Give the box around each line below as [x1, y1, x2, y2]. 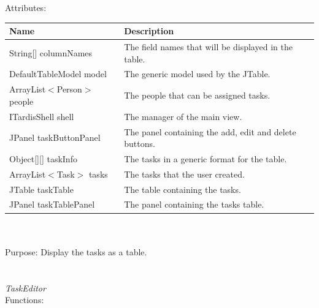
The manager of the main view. [124, 110, 242, 122]
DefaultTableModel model [9, 67, 107, 80]
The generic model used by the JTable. [124, 67, 271, 80]
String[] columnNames [9, 46, 93, 59]
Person [56, 83, 82, 96]
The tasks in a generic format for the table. [124, 152, 287, 165]
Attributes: [5, 1, 47, 13]
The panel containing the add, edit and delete [124, 125, 296, 138]
